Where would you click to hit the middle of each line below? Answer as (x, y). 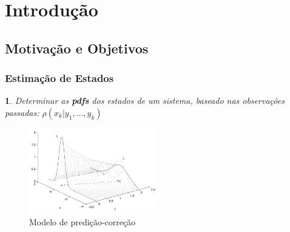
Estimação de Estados (59, 78)
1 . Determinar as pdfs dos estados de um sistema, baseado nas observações (145, 101)
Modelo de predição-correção (83, 222)
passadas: (22, 112)
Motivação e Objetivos (77, 48)
